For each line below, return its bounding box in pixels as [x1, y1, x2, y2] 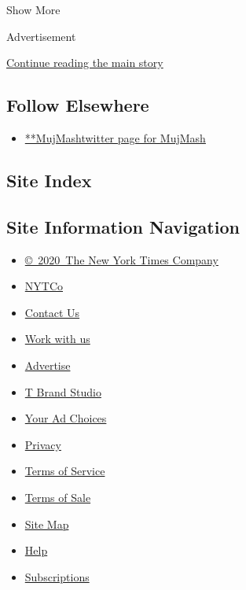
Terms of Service [24, 463, 105, 479]
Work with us [24, 330, 90, 347]
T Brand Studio [24, 383, 101, 400]
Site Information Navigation [6, 214, 240, 238]
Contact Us [24, 304, 80, 320]
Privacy [24, 436, 61, 452]
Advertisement [6, 28, 76, 44]
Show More [6, 2, 61, 17]
